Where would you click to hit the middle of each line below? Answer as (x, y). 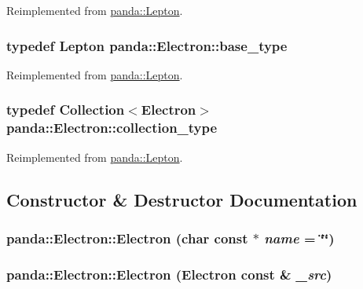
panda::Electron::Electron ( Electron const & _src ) (169, 274)
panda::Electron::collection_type (112, 128)
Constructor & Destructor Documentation (182, 199)
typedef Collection (66, 110)
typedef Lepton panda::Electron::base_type (147, 45)
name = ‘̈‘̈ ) (299, 238)
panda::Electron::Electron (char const (127, 238)
